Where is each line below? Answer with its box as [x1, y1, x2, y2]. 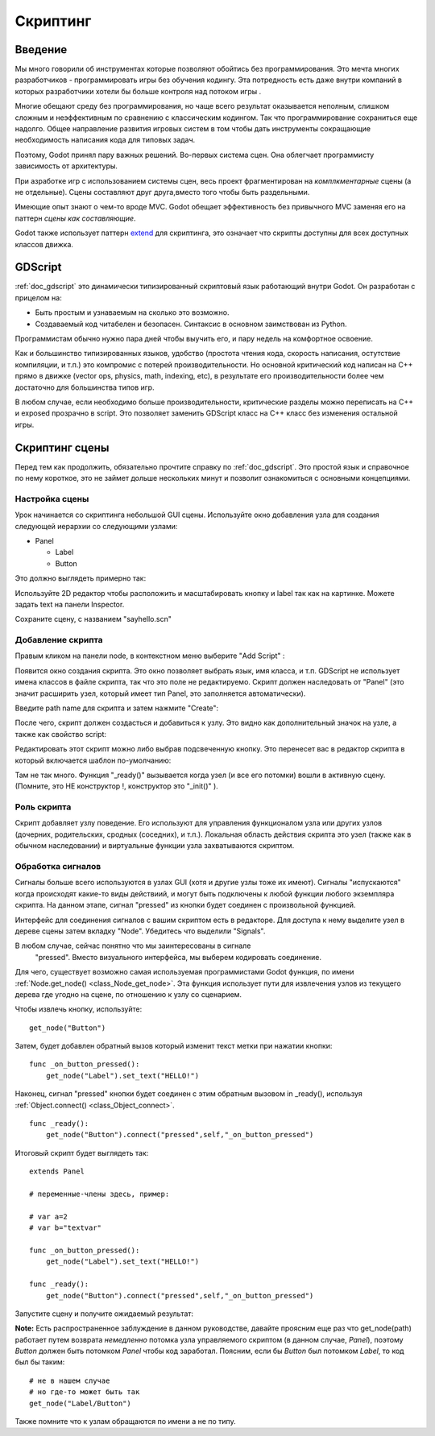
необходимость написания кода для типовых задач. [14, 135, 196, 145]
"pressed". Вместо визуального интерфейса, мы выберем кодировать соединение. [35, 952, 322, 962]
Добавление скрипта [14, 635, 104, 646]
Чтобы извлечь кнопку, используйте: [14, 1004, 143, 1014]
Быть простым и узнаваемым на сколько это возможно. [35, 308, 230, 317]
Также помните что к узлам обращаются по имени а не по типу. [14, 1417, 237, 1426]
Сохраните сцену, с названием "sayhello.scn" [14, 615, 172, 624]
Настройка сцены [14, 493, 89, 504]
